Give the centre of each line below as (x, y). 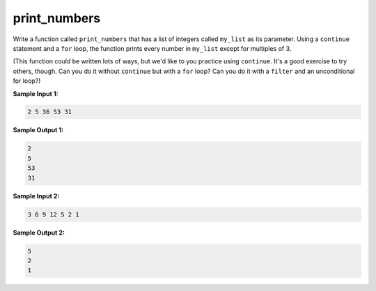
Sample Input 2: (36, 196)
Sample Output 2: (39, 233)
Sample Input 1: (36, 93)
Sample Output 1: (38, 130)
